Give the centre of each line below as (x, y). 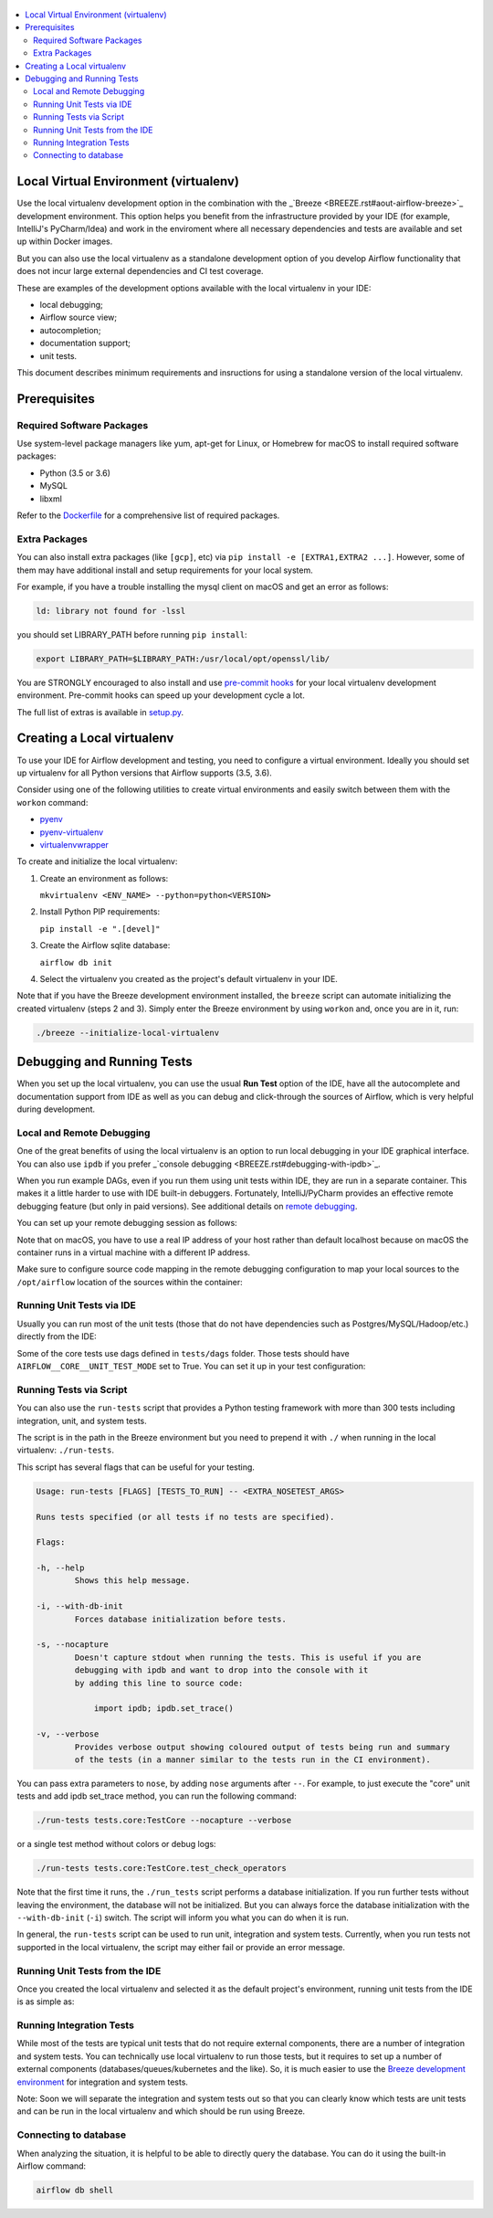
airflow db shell (75, 2190)
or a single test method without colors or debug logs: (116, 1844)
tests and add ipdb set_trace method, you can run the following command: (157, 1796)
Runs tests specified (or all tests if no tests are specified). (185, 1517)
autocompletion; (70, 330)
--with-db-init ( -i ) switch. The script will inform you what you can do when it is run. (183, 1917)
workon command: (52, 802)
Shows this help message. (132, 1581)
